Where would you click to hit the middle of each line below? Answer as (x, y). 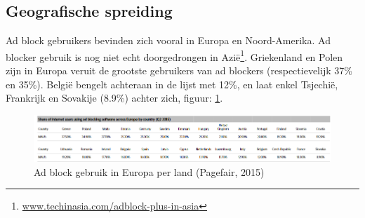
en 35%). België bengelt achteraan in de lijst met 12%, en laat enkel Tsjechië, (172, 84)
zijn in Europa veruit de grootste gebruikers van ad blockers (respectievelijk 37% (179, 70)
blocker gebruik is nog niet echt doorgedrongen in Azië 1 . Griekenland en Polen (174, 55)
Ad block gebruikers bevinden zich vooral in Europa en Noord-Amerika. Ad (168, 40)
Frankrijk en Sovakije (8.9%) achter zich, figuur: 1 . (114, 98)
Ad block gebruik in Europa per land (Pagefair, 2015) (149, 171)
